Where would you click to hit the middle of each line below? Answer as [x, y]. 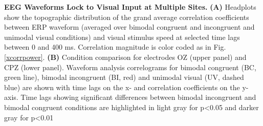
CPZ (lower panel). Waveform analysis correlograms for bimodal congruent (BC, [130, 67]
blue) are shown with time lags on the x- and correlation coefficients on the [122, 87]
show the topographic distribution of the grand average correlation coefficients [127, 17]
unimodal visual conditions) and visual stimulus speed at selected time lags [122, 37]
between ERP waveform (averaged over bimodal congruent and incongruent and [129, 27]
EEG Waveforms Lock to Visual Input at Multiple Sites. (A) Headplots [130, 7]
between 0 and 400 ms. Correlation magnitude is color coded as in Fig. [115, 47]
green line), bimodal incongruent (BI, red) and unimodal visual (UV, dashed [124, 77]
